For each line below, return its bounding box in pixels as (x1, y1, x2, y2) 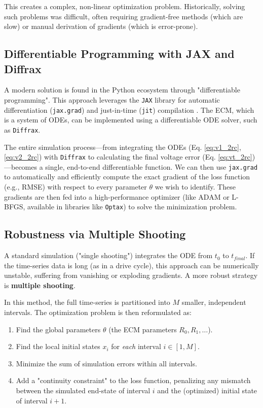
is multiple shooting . (4, 279, 76, 290)
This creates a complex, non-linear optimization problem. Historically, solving (4, 1, 245, 11)
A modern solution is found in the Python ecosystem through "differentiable (4, 84, 240, 95)
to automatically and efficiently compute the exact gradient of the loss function (4, 171, 250, 182)
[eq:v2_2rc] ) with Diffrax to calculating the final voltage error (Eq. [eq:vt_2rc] (4, 151, 252, 162)
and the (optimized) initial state (157, 385, 257, 396)
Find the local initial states (16, 341, 100, 352)
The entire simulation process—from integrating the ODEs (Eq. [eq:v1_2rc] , (4, 141, 241, 152)
